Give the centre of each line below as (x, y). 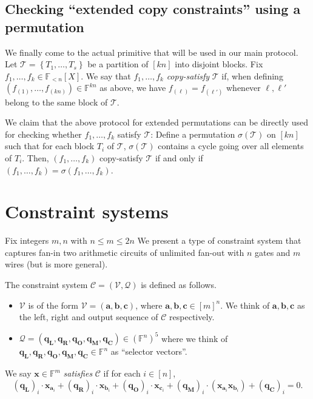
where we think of (195, 338)
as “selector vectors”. (149, 351)
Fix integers (27, 240)
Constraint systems (87, 211)
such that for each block (50, 146)
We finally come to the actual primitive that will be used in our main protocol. (152, 52)
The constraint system (46, 285)
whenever (244, 88)
